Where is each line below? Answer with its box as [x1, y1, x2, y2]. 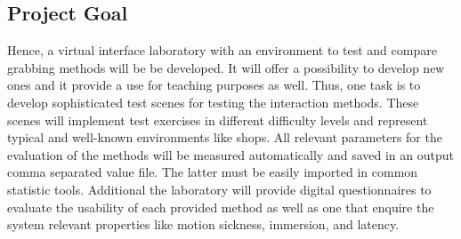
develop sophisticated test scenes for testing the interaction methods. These [7, 92, 419, 111]
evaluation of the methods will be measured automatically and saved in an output [7, 145, 454, 163]
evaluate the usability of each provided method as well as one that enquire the [7, 197, 434, 216]
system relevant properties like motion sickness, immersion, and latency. [7, 215, 400, 234]
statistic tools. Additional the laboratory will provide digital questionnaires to [7, 179, 432, 198]
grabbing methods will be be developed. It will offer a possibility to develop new [7, 58, 445, 76]
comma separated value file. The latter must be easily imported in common [7, 163, 418, 181]
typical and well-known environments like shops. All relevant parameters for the [7, 128, 442, 147]
